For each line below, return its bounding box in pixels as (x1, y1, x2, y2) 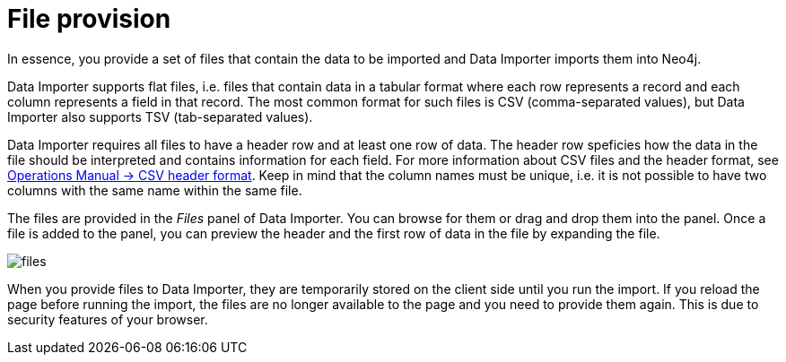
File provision (7, 4, 171, 34)
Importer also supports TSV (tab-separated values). (7, 108, 313, 125)
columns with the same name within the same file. (7, 182, 302, 198)
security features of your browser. (7, 311, 208, 327)
